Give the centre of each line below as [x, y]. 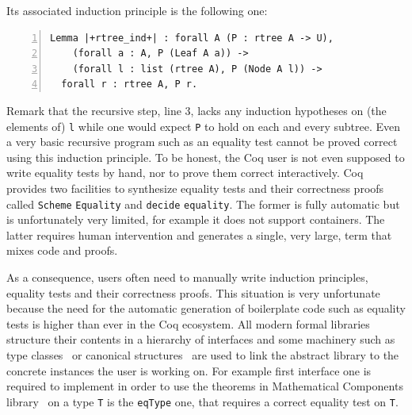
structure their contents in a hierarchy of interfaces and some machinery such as [201, 339]
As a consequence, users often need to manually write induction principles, [187, 277]
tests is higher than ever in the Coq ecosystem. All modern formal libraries [188, 323]
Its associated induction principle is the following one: [137, 10]
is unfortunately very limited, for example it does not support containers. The [196, 219]
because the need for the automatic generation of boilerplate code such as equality [206, 308]
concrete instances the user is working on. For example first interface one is [189, 370]
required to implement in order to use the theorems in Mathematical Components [205, 386]
